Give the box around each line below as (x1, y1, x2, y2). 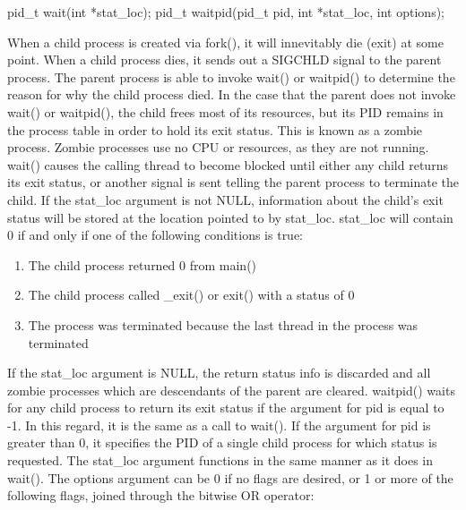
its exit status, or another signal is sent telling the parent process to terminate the (7, 173, 459, 191)
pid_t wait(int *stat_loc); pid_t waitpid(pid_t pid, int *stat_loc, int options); (7, 3, 444, 21)
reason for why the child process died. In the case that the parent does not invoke (7, 85, 456, 104)
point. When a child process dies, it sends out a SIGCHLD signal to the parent (7, 50, 442, 69)
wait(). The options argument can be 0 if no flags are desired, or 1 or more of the (7, 468, 453, 487)
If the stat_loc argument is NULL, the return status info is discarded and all (7, 363, 431, 382)
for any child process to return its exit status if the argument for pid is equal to (7, 398, 444, 417)
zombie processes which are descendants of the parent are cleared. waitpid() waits (7, 380, 455, 399)
